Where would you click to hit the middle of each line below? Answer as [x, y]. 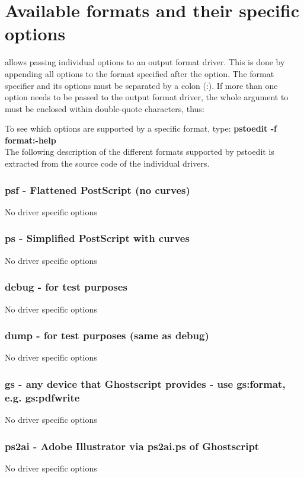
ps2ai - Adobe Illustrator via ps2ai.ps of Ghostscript [132, 446]
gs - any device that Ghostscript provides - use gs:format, [145, 383]
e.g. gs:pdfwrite [42, 397]
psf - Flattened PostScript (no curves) [97, 189]
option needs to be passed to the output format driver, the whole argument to [147, 97]
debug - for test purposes [66, 287]
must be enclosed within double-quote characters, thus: [105, 108]
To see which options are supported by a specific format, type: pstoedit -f [141, 128]
